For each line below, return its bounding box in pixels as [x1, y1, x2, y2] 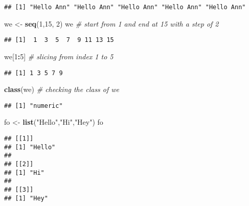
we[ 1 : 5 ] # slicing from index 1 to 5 [4, 51, 114, 61]
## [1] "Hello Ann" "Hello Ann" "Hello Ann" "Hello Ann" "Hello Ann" [4, 4, 246, 11]
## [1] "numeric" [4, 102, 63, 109]
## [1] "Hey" [4, 194, 48, 202]
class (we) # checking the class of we [4, 84, 120, 95]
